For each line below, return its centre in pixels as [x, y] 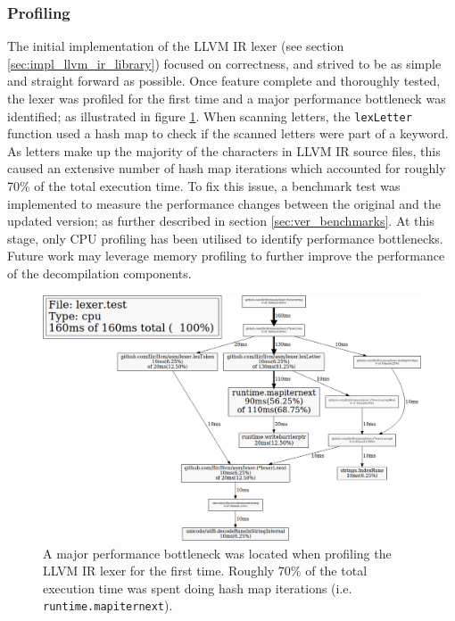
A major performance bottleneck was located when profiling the [217, 553]
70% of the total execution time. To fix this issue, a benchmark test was [204, 186]
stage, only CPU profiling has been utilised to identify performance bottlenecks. [225, 238]
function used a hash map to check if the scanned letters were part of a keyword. [228, 133]
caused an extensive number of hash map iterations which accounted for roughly [227, 168]
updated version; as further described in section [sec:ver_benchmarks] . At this [221, 221]
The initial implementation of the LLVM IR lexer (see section [176, 46]
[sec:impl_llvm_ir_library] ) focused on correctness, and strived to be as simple [224, 63]
